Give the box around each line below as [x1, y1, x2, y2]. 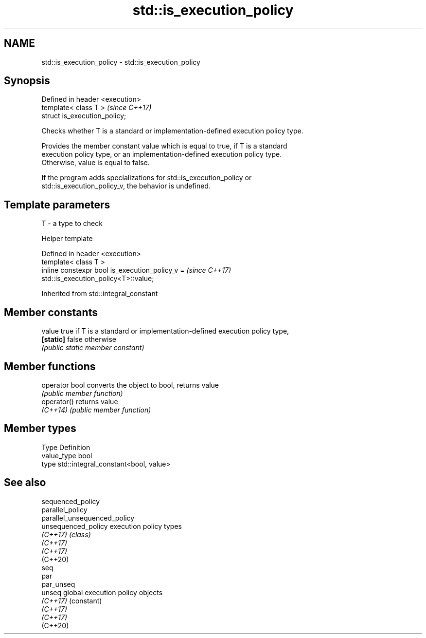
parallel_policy [41, 505, 88, 514]
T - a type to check [41, 219, 103, 228]
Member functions [4, 360, 96, 373]
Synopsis [4, 75, 50, 87]
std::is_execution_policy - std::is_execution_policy [41, 57, 200, 66]
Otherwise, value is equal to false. [41, 158, 150, 167]
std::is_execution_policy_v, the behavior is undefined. [41, 182, 211, 190]
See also [4, 476, 46, 489]
